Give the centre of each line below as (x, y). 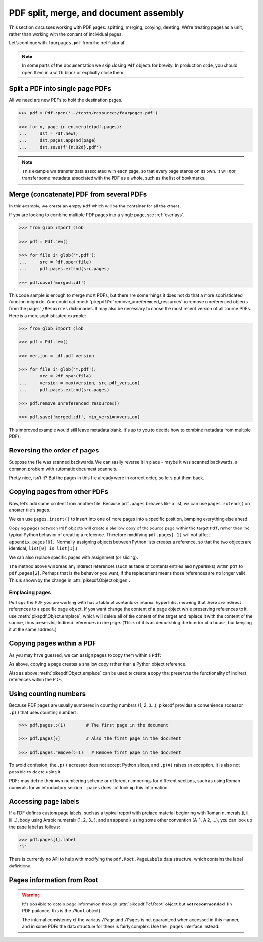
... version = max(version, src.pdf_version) (80, 383)
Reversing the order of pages (54, 450)
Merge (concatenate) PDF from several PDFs (78, 194)
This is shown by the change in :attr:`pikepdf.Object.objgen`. (69, 580)
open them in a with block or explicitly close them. (73, 72)
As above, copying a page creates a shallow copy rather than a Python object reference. (98, 664)
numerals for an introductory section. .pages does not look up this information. (89, 788)
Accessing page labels (44, 801)
